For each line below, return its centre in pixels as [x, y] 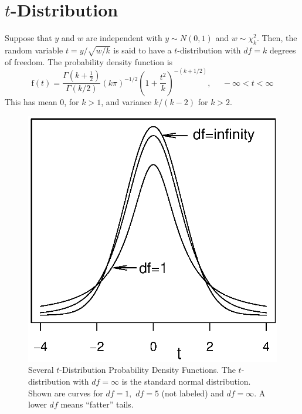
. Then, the [277, 38]
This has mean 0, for [42, 101]
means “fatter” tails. [97, 404]
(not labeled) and [193, 393]
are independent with [124, 38]
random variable [34, 50]
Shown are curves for [66, 393]
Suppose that [28, 38]
